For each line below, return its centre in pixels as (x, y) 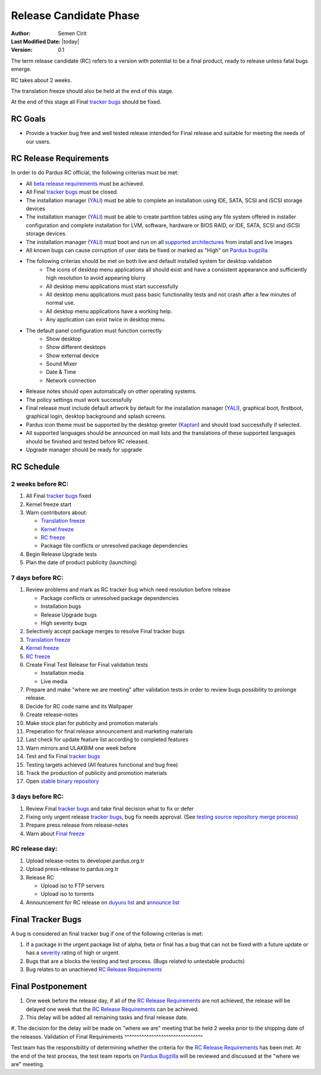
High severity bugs (64, 623)
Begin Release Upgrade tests (62, 554)
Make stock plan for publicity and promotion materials (92, 723)
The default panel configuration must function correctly (94, 330)
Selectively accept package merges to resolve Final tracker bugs (105, 632)
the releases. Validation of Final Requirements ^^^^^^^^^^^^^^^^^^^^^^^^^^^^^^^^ (107, 1036)
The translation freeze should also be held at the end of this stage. (92, 91)
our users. (38, 141)
